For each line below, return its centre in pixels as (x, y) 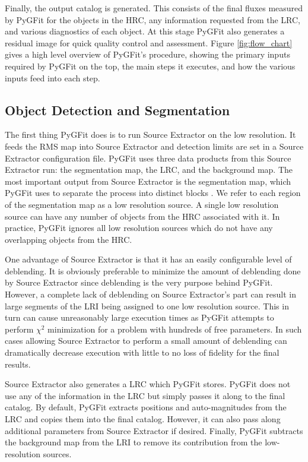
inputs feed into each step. (53, 77)
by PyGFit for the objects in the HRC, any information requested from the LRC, (153, 19)
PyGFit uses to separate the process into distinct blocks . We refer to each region (153, 193)
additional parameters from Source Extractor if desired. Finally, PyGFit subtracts (154, 430)
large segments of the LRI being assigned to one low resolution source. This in (147, 306)
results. (18, 364)
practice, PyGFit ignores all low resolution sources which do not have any (139, 228)
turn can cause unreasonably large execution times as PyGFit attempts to (139, 317)
